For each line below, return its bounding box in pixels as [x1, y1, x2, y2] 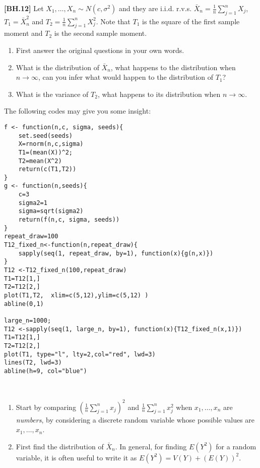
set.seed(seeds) [18, 132, 73, 139]
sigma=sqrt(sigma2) [18, 207, 84, 215]
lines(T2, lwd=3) [4, 359, 62, 367]
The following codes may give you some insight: [4, 106, 151, 116]
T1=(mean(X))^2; [18, 148, 73, 156]
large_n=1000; [4, 317, 51, 324]
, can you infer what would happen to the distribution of [38, 72, 214, 82]
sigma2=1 [18, 199, 47, 206]
